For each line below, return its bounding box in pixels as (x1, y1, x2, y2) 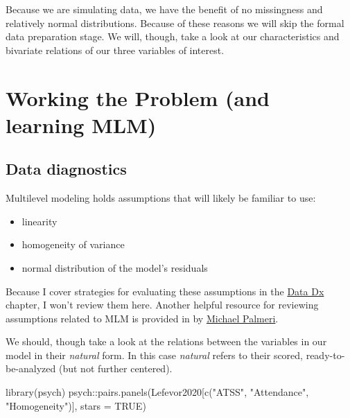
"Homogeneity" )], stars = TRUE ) (6, 398, 146, 412)
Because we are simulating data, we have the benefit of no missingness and (6, 2, 323, 16)
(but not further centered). (58, 361, 173, 376)
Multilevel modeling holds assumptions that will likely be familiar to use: (6, 191, 316, 205)
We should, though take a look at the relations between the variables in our (6, 334, 327, 349)
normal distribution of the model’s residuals (21, 260, 208, 275)
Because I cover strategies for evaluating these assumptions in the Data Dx (6, 284, 324, 298)
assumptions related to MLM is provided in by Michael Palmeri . (6, 311, 279, 325)
